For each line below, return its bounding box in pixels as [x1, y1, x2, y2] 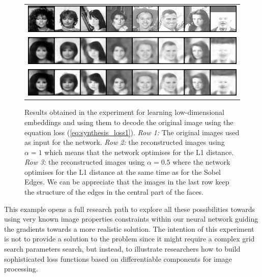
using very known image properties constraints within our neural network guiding [4, 213, 258, 224]
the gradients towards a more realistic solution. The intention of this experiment [4, 223, 254, 234]
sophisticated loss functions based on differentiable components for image [4, 253, 232, 264]
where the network [172, 157, 230, 167]
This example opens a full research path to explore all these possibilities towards [4, 203, 255, 214]
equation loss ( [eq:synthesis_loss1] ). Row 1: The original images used [24, 127, 240, 137]
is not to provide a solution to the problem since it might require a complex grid [4, 233, 255, 244]
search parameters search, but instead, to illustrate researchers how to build [4, 243, 241, 254]
